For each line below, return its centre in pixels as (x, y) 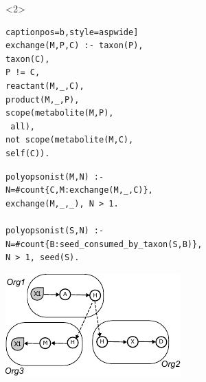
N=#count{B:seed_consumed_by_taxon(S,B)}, (104, 244)
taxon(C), (28, 59)
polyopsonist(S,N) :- (55, 230)
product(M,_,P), (43, 99)
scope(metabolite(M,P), (60, 113)
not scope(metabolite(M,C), (70, 140)
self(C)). (28, 153)
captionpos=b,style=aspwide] (72, 32)
